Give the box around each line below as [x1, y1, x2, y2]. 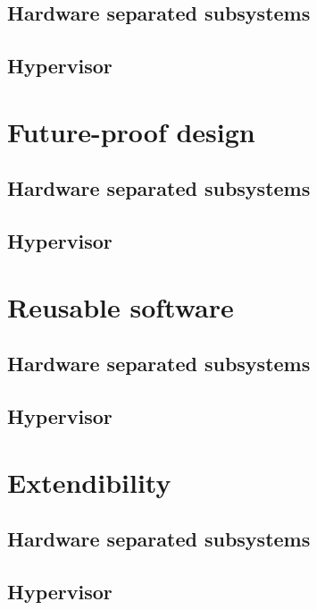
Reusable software [7, 288, 234, 325]
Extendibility [7, 463, 171, 500]
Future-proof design [7, 113, 255, 149]
